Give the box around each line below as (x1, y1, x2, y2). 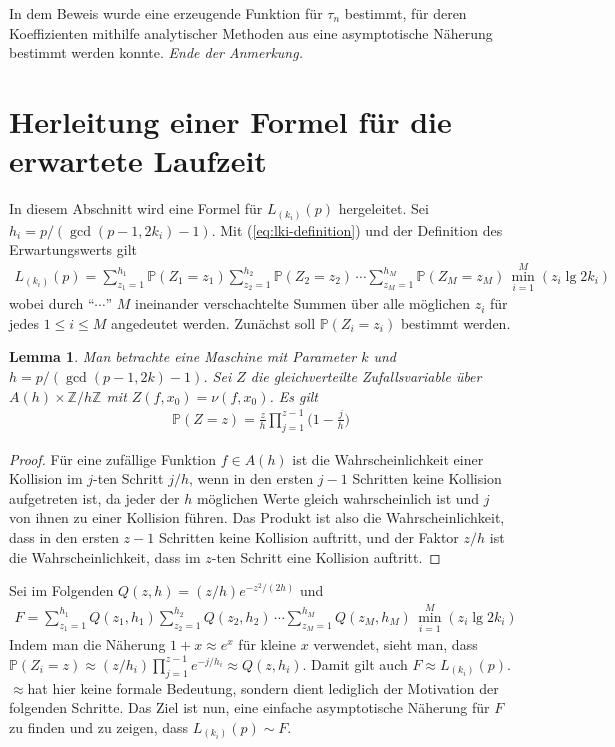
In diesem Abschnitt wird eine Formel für (9, 198, 263, 219)
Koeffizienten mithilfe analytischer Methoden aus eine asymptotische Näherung (9, 22, 493, 43)
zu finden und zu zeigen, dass (9, 716, 189, 737)
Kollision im (9, 468, 83, 489)
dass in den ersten (9, 526, 119, 547)
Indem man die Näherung (9, 634, 166, 655)
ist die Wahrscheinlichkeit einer (292, 448, 484, 469)
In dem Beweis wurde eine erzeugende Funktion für (9, 3, 323, 23)
